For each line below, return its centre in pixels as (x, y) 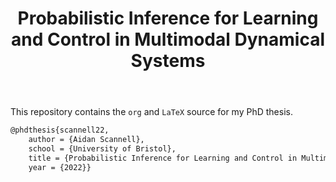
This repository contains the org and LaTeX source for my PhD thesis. (151, 112)
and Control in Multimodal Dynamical (167, 39)
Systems (168, 61)
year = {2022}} (60, 167)
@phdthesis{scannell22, (60, 130)
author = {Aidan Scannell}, (86, 140)
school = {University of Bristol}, (102, 148)
